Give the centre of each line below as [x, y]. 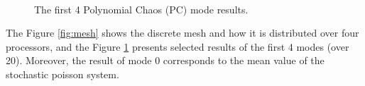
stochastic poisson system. [62, 74]
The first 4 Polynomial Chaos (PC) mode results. [141, 9]
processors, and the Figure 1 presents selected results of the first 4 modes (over [178, 46]
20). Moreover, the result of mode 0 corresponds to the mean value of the [165, 60]
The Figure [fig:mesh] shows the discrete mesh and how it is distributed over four [182, 33]
